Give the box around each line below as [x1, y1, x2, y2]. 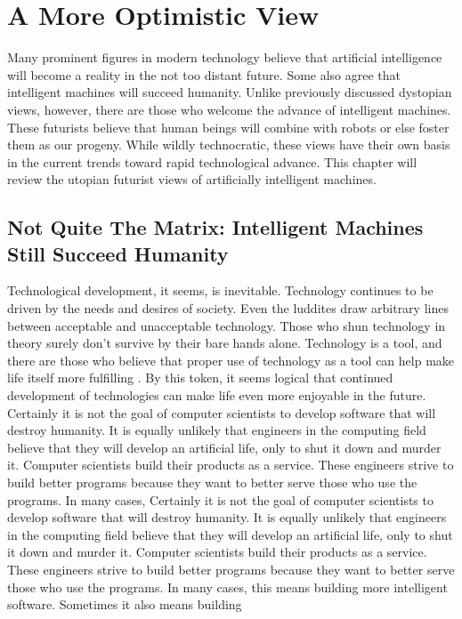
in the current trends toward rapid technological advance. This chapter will [7, 152, 417, 171]
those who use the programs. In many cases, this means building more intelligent [7, 577, 448, 596]
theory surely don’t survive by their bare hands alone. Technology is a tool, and [7, 334, 442, 352]
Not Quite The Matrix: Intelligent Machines [7, 213, 424, 241]
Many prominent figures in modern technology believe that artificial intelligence [7, 48, 442, 67]
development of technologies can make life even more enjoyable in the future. [7, 386, 426, 405]
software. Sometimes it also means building [7, 595, 242, 614]
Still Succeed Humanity [7, 239, 229, 267]
